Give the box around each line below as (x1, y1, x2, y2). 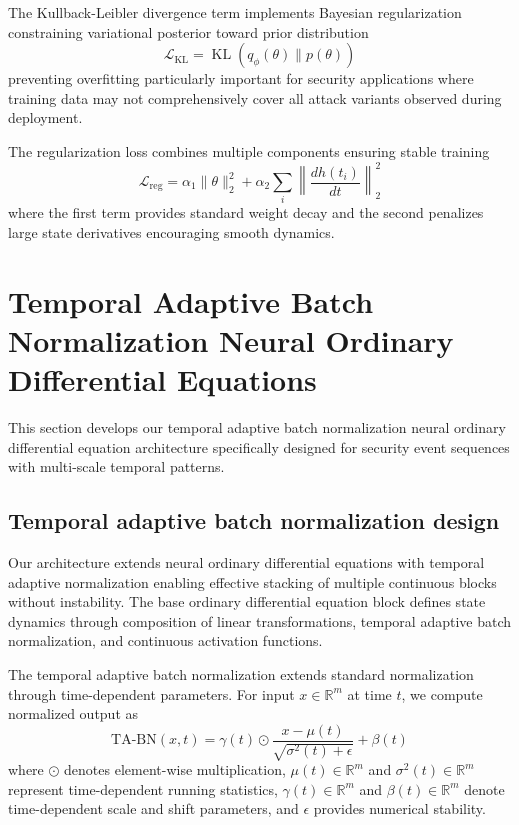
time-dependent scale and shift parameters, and (8, 798, 299, 819)
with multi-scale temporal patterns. (8, 456, 225, 477)
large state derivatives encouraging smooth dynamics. (8, 221, 335, 242)
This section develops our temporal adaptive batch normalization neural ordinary (8, 417, 506, 438)
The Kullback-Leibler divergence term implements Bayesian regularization (8, 2, 462, 22)
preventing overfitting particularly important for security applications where (8, 68, 474, 89)
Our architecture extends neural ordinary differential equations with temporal (8, 552, 485, 572)
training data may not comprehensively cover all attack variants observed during (8, 87, 502, 108)
